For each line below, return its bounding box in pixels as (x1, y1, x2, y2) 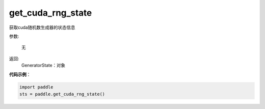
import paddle (19, 85, 53, 90)
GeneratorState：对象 (21, 63, 66, 68)
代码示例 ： (9, 71, 31, 77)
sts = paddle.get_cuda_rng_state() (19, 91, 105, 97)
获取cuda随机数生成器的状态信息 (9, 24, 76, 30)
